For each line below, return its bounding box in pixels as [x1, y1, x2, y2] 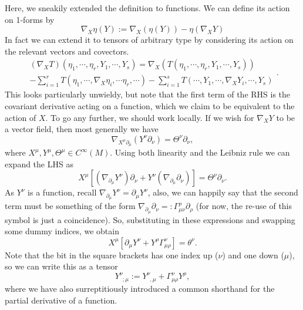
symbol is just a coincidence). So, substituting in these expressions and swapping [5, 213, 295, 225]
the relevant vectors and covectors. [5, 45, 129, 57]
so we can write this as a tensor [5, 260, 118, 272]
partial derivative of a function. [5, 294, 117, 306]
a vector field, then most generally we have [5, 123, 159, 135]
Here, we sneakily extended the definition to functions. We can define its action [5, 2, 290, 14]
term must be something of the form [5, 200, 136, 212]
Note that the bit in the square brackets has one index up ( [5, 248, 218, 261]
